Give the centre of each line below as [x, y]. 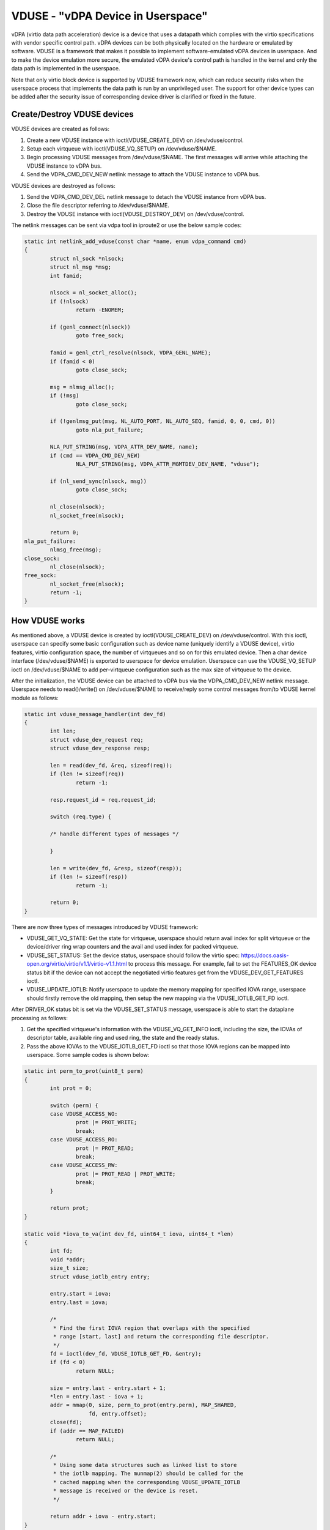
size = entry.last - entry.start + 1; [108, 1388]
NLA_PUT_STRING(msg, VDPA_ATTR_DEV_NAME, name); [124, 447]
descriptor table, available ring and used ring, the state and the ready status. [123, 1038]
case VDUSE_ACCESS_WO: [84, 1114]
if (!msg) [64, 396]
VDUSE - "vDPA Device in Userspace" [109, 16]
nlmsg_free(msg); [76, 550]
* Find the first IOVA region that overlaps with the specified [151, 1328]
